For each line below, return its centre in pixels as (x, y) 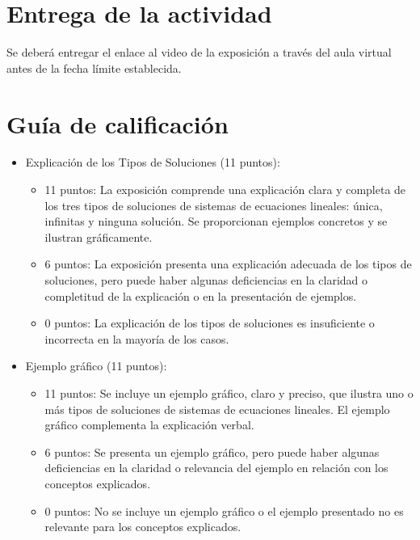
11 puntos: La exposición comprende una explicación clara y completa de (225, 190)
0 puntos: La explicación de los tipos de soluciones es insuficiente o (210, 323)
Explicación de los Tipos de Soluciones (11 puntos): (153, 162)
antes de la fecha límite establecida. (94, 67)
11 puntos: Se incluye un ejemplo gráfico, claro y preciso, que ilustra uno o (229, 392)
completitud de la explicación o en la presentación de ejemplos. (201, 295)
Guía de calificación (118, 123)
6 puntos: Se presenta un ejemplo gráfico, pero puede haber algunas (212, 451)
